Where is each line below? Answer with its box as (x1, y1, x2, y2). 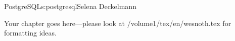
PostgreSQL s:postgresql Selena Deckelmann (4, 1, 136, 11)
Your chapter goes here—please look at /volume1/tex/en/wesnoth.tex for (4, 17, 231, 28)
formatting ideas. (4, 27, 57, 38)
